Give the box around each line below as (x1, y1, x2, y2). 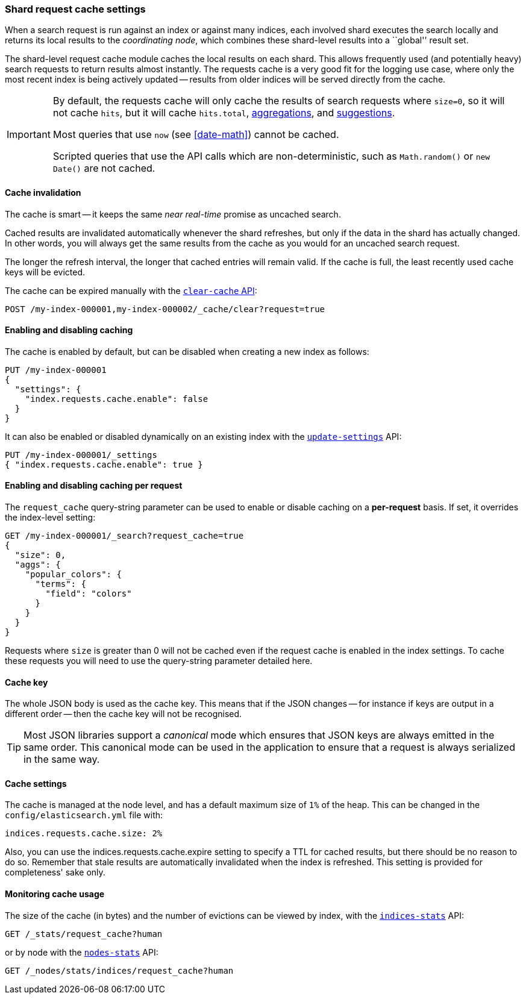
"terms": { (35, 579, 86, 589)
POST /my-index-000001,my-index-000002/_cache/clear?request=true (5, 304, 325, 314)
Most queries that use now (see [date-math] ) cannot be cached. (52, 128, 339, 141)
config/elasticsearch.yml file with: (5, 810, 163, 821)
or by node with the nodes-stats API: (5, 947, 158, 957)
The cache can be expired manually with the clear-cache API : (5, 285, 257, 296)
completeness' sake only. (5, 867, 105, 878)
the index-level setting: (5, 512, 96, 523)
